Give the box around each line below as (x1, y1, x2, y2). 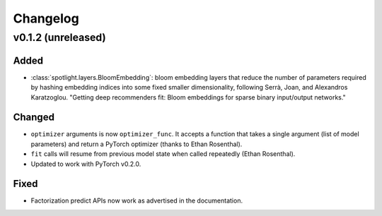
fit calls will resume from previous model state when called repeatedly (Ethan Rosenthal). (30, 150, 296, 158)
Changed (13, 112, 54, 124)
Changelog (13, 11, 79, 26)
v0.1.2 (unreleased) (13, 31, 106, 44)
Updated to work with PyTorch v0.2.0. (30, 160, 141, 168)
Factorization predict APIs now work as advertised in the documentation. (30, 196, 243, 205)
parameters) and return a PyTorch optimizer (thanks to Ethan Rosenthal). (30, 140, 243, 148)
